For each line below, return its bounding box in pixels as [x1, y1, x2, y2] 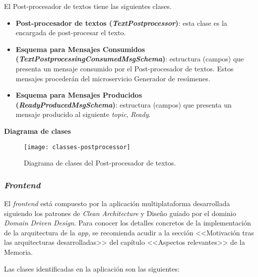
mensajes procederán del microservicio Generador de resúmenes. [15, 73, 210, 83]
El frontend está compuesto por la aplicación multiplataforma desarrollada [4, 198, 230, 208]
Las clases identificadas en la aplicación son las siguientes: [4, 263, 180, 274]
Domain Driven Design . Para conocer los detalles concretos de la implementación [4, 218, 251, 228]
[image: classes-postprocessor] [24, 143, 130, 151]
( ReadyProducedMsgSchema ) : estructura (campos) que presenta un [15, 99, 232, 110]
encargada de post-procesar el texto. [15, 27, 126, 38]
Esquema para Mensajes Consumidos [15, 44, 145, 54]
